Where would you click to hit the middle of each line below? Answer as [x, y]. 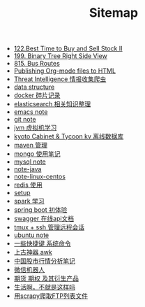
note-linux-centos [40, 177]
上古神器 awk [33, 252]
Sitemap [114, 13]
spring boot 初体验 [40, 210]
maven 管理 [30, 145]
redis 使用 [28, 185]
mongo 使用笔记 [37, 154]
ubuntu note [31, 235]
